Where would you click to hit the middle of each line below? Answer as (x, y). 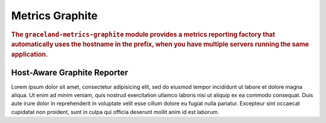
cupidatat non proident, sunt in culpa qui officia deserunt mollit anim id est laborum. (115, 112)
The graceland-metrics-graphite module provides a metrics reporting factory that (143, 34)
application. (30, 55)
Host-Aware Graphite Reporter (70, 72)
